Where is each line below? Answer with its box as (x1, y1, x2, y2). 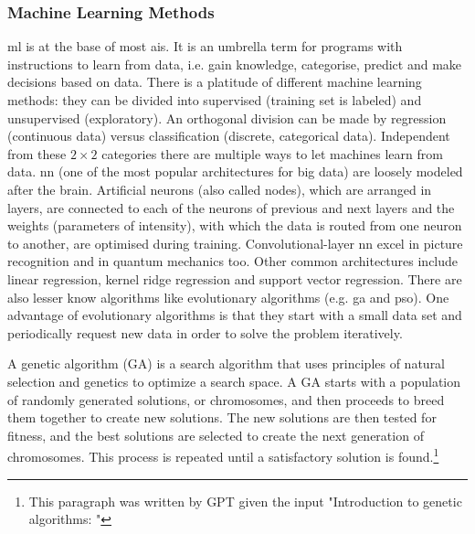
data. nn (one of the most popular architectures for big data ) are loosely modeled (7, 162, 463, 181)
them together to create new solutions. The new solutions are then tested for (7, 408, 437, 427)
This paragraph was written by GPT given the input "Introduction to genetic (28, 491, 462, 510)
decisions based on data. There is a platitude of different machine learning (7, 72, 422, 91)
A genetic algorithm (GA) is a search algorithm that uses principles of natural (7, 354, 446, 373)
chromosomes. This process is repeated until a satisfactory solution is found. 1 (7, 444, 439, 465)
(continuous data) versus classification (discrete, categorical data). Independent (7, 126, 450, 145)
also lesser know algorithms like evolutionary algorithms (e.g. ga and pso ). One (7, 287, 449, 306)
